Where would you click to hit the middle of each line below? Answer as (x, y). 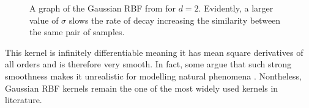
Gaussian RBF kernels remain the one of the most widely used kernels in (142, 88)
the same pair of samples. (77, 32)
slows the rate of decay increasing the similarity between (175, 20)
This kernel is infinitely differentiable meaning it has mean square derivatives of (154, 52)
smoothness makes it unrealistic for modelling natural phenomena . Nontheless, (153, 76)
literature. (24, 100)
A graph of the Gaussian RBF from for (102, 8)
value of (44, 20)
